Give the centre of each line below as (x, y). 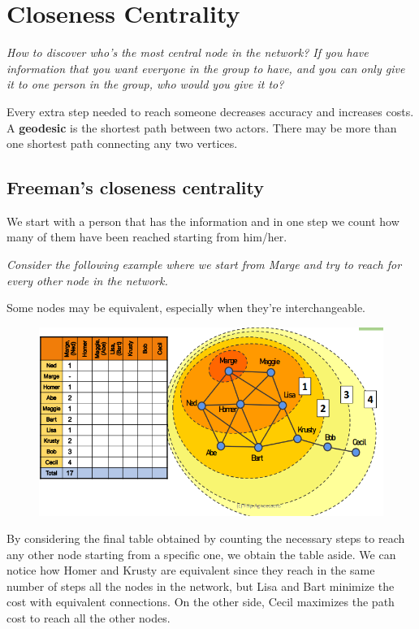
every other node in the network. (87, 280)
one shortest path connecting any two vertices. (122, 143)
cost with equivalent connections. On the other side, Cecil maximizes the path (201, 602)
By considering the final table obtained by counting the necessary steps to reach (206, 538)
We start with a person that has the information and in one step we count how (203, 221)
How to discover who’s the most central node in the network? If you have (188, 52)
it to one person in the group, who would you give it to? (145, 84)
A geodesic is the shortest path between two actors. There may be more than (202, 127)
